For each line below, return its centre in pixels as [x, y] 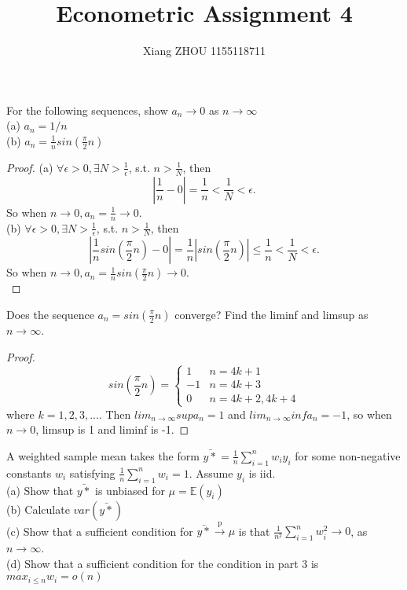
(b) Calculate [38, 509]
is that [254, 531]
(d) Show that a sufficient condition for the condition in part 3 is [163, 563]
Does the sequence [50, 314]
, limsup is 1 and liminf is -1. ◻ [112, 429]
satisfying [92, 473]
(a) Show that [40, 490]
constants [29, 473]
